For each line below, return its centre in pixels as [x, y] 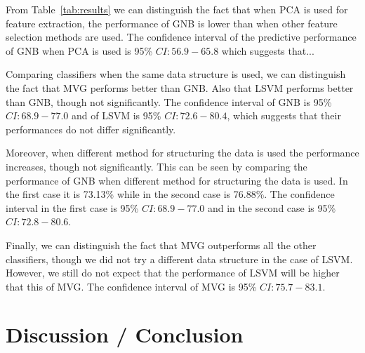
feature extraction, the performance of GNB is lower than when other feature [172, 23]
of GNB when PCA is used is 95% [79, 50]
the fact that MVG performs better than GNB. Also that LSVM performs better [180, 87]
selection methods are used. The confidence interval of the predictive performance [181, 37]
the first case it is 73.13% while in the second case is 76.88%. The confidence [170, 194]
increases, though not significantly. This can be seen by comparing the [157, 166]
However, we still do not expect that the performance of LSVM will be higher [173, 273]
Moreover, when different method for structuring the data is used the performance [182, 153]
